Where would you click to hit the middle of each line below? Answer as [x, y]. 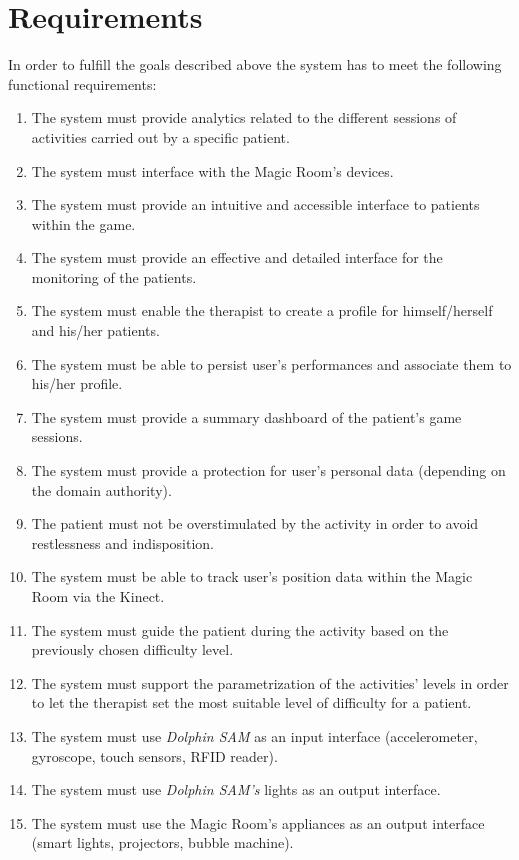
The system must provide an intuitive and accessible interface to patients [255, 204]
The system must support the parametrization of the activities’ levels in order [270, 682]
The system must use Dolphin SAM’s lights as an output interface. [236, 789]
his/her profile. [77, 383]
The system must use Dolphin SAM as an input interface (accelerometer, [254, 735]
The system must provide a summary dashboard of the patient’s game [246, 416]
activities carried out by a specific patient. [160, 136]
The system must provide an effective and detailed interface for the [237, 257]
